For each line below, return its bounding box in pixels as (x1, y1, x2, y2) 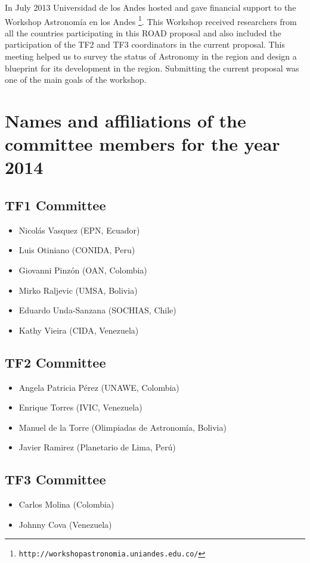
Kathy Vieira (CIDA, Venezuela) (18, 324, 139, 336)
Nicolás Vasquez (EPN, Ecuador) (18, 223, 140, 236)
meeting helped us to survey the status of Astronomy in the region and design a (5, 50, 297, 63)
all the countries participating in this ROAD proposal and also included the (5, 26, 281, 39)
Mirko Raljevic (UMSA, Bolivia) (18, 284, 138, 296)
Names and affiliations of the (5, 108, 246, 132)
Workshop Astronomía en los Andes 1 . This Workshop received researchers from (5, 13, 297, 27)
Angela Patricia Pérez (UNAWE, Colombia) (18, 381, 179, 393)
